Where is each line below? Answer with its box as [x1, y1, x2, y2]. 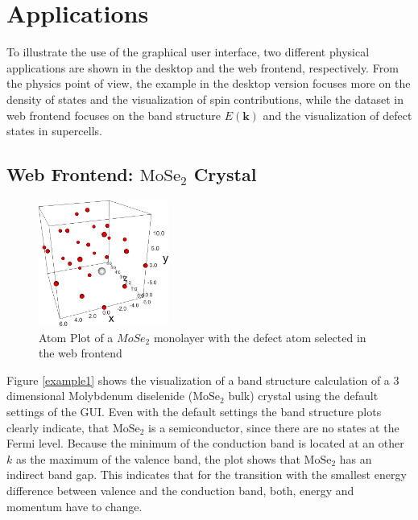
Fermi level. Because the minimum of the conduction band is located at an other [6, 435, 404, 452]
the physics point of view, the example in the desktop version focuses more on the [6, 75, 411, 92]
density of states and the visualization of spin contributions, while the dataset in [6, 90, 404, 107]
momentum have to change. [6, 497, 143, 514]
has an [339, 450, 372, 467]
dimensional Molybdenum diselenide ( [6, 387, 193, 404]
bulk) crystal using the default [228, 387, 379, 404]
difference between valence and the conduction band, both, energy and [6, 481, 354, 498]
